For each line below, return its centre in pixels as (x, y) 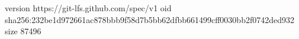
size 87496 (23, 31)
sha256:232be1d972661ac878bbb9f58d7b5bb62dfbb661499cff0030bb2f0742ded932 (150, 19)
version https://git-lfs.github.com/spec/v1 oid (88, 8)
